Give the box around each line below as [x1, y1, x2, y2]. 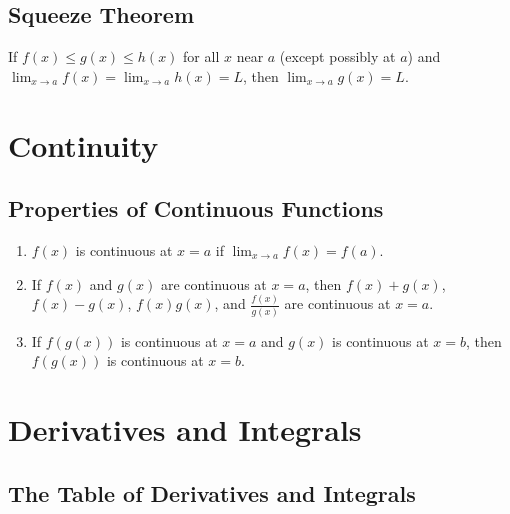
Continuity [8, 124, 159, 165]
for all [183, 46, 220, 67]
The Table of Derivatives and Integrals [8, 477, 416, 508]
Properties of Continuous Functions [8, 193, 384, 224]
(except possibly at [279, 46, 396, 67]
